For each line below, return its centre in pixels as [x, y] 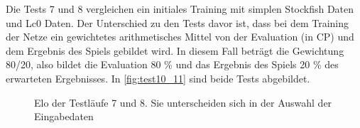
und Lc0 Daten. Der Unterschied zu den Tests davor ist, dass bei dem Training [178, 22]
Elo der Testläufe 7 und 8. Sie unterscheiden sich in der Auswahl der [183, 102]
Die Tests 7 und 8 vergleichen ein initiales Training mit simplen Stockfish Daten [180, 9]
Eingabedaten [64, 116]
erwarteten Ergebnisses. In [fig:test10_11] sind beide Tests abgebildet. [158, 78]
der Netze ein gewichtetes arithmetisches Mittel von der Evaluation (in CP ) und [180, 37]
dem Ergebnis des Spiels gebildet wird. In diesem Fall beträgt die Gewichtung [175, 50]
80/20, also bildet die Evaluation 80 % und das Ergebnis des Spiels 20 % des [172, 64]
